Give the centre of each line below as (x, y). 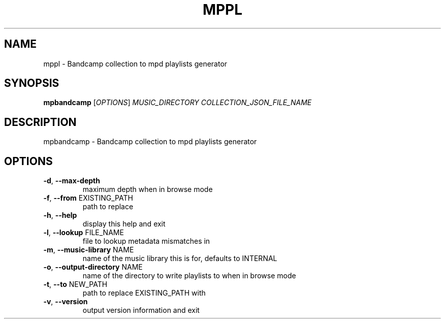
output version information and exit (141, 310)
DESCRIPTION (40, 122)
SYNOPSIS (32, 83)
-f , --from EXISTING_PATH (88, 198)
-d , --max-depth (72, 181)
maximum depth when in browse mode (148, 189)
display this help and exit (124, 224)
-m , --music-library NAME (89, 250)
